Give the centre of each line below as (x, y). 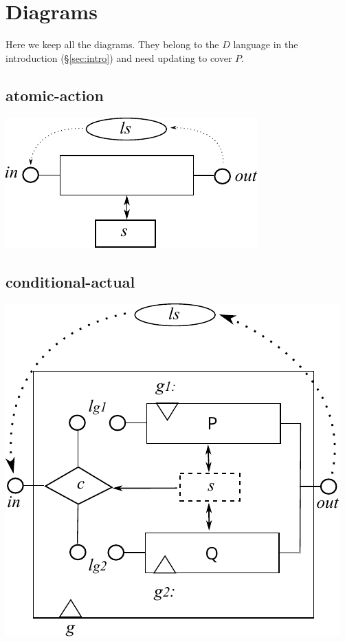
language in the (266, 44)
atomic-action (55, 95)
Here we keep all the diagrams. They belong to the (112, 44)
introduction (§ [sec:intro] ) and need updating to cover (119, 57)
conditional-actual (70, 281)
